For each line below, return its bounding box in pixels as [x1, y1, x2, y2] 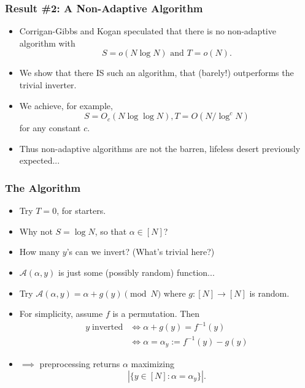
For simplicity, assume [19, 307, 103, 320]
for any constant [19, 121, 81, 134]
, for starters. [56, 204, 106, 217]
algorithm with [19, 36, 75, 49]
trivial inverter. [19, 78, 77, 91]
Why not [19, 224, 53, 237]
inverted [92, 323, 123, 332]
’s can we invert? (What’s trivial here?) [66, 245, 215, 258]
